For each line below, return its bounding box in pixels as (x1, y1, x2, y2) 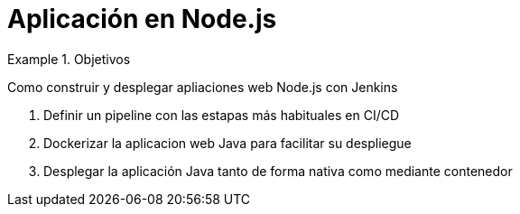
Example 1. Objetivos (7, 51, 131, 67)
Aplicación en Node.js (7, 4, 277, 34)
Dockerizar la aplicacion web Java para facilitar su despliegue (43, 135, 412, 151)
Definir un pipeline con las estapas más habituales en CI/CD (43, 107, 400, 123)
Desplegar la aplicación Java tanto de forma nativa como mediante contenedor (43, 163, 513, 179)
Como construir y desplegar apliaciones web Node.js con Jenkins (7, 79, 398, 95)
